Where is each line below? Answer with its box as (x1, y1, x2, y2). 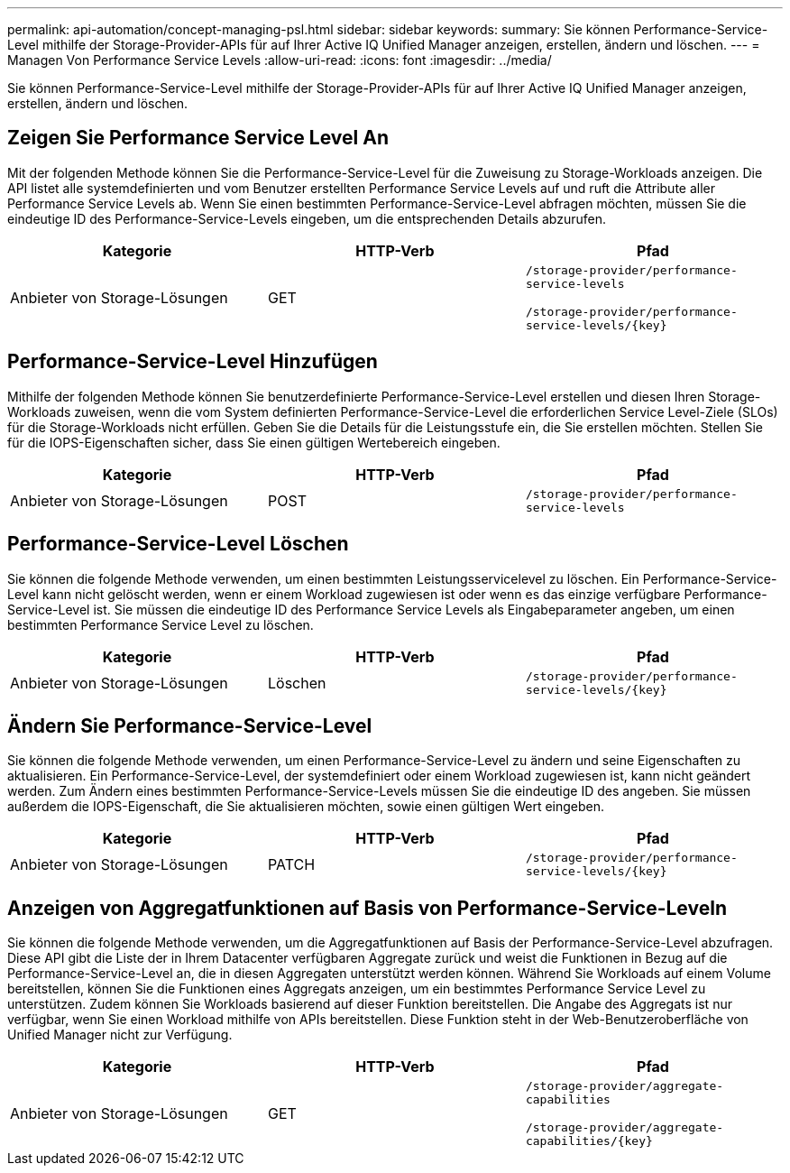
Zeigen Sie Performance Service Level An (7, 126, 389, 150)
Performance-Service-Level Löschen (7, 532, 349, 556)
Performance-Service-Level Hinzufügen (7, 350, 378, 374)
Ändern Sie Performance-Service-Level (7, 714, 372, 737)
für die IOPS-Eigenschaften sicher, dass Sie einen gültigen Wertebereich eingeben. (7, 434, 501, 450)
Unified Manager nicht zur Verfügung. (7, 1027, 233, 1043)
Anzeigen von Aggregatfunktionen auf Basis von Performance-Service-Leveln (7, 896, 727, 919)
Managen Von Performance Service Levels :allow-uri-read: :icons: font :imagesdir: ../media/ (7, 52, 552, 68)
